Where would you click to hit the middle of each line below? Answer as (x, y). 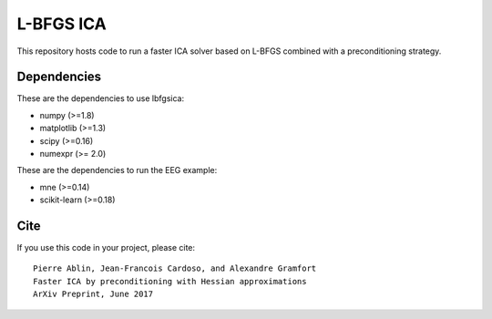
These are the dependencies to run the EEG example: (117, 170)
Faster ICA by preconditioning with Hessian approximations (170, 281)
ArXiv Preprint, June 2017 (93, 294)
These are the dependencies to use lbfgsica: (101, 98)
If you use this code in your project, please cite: (106, 248)
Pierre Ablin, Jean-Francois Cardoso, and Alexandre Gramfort (175, 268)
